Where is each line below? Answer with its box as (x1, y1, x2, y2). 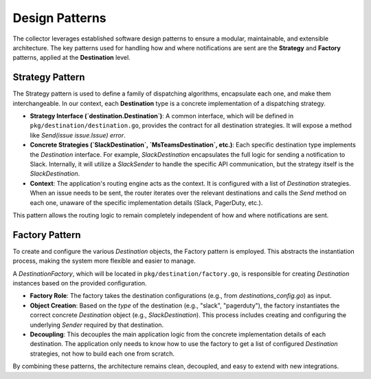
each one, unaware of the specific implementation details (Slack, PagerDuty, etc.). (30, 198, 263, 206)
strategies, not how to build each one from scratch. (30, 349, 175, 358)
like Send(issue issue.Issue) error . (30, 131, 126, 139)
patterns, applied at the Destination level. (12, 54, 131, 62)
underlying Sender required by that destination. (30, 321, 164, 329)
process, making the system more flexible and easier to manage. (12, 257, 196, 265)
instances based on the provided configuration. (12, 279, 147, 287)
